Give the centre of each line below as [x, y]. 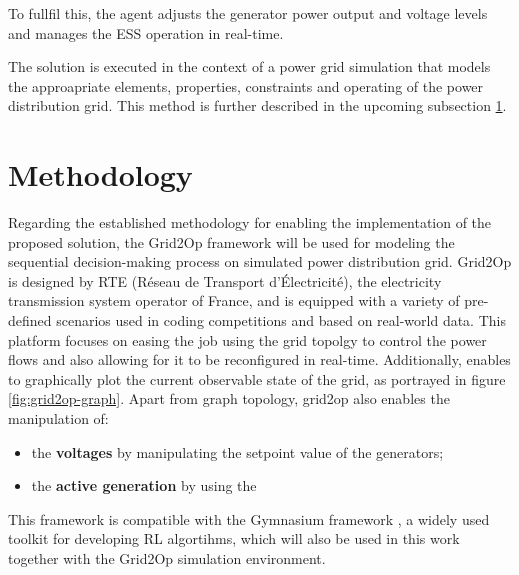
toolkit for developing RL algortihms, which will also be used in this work [234, 538]
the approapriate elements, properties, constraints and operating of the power [246, 85]
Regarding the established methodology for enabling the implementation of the [250, 222]
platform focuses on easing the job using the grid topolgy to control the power [247, 339]
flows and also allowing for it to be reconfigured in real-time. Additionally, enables [259, 359]
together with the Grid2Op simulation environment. [167, 558]
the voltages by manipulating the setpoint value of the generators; [237, 451]
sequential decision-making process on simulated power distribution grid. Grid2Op [260, 261]
